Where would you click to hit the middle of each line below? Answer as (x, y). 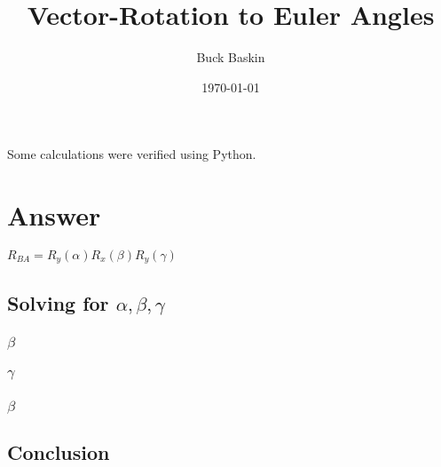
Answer (54, 215)
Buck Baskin (231, 57)
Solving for (58, 302)
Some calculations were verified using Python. (132, 154)
